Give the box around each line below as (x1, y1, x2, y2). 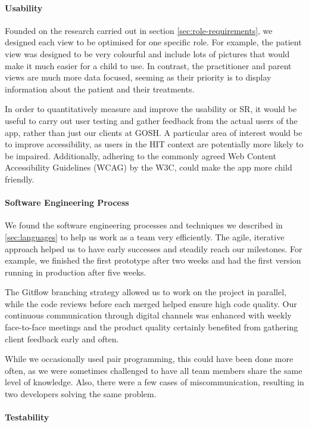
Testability (5, 411, 49, 423)
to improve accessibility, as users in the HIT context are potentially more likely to (5, 138, 304, 150)
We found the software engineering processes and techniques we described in (5, 219, 283, 231)
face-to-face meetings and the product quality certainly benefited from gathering (5, 321, 298, 333)
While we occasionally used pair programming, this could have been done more (5, 352, 294, 365)
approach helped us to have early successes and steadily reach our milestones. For (5, 242, 302, 255)
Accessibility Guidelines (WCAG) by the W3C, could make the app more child (5, 161, 292, 174)
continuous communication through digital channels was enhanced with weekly (5, 309, 292, 321)
